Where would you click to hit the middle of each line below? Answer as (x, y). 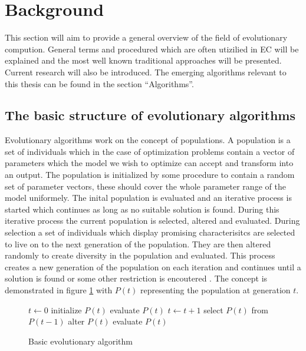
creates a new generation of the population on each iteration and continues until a (153, 266)
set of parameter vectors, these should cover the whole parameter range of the (145, 186)
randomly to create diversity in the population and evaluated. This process (140, 255)
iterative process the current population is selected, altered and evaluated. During (152, 221)
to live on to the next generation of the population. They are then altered (138, 244)
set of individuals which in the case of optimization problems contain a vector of (150, 151)
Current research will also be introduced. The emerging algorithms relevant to (146, 72)
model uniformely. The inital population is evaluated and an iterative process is (148, 198)
